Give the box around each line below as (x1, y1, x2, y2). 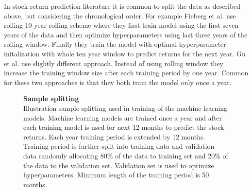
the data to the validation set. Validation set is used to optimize (23, 160, 214, 170)
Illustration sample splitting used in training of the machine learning (23, 103, 228, 113)
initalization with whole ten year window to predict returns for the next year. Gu (4, 48, 246, 58)
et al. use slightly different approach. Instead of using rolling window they (4, 58, 223, 68)
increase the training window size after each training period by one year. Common (4, 68, 249, 78)
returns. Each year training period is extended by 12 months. (23, 131, 205, 141)
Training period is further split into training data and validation (23, 141, 215, 151)
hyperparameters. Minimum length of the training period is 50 (23, 170, 209, 180)
